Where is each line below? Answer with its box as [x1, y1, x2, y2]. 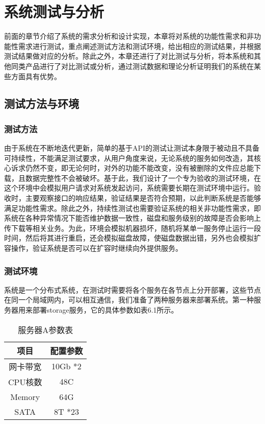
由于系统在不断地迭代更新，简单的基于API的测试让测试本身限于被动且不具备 [4, 143, 260, 153]
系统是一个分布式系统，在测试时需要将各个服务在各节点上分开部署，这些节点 [4, 284, 261, 295]
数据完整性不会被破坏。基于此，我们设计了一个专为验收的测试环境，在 [25, 172, 261, 183]
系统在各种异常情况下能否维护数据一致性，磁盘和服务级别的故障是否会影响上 [4, 213, 261, 223]
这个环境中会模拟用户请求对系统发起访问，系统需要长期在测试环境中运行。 [4, 182, 254, 193]
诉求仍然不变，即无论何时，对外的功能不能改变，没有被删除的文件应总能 [11, 162, 254, 173]
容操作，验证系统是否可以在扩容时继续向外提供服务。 [4, 243, 182, 253]
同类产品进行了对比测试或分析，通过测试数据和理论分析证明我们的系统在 [11, 60, 254, 71]
